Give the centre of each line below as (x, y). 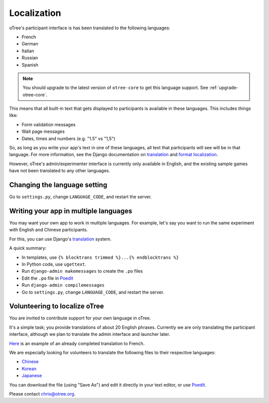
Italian (28, 51)
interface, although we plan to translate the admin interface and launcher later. (90, 334)
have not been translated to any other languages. (60, 171)
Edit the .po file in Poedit (47, 278)
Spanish (30, 65)
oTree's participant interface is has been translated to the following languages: (90, 28)
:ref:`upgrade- (224, 88)
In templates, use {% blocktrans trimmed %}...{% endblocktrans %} (100, 257)
